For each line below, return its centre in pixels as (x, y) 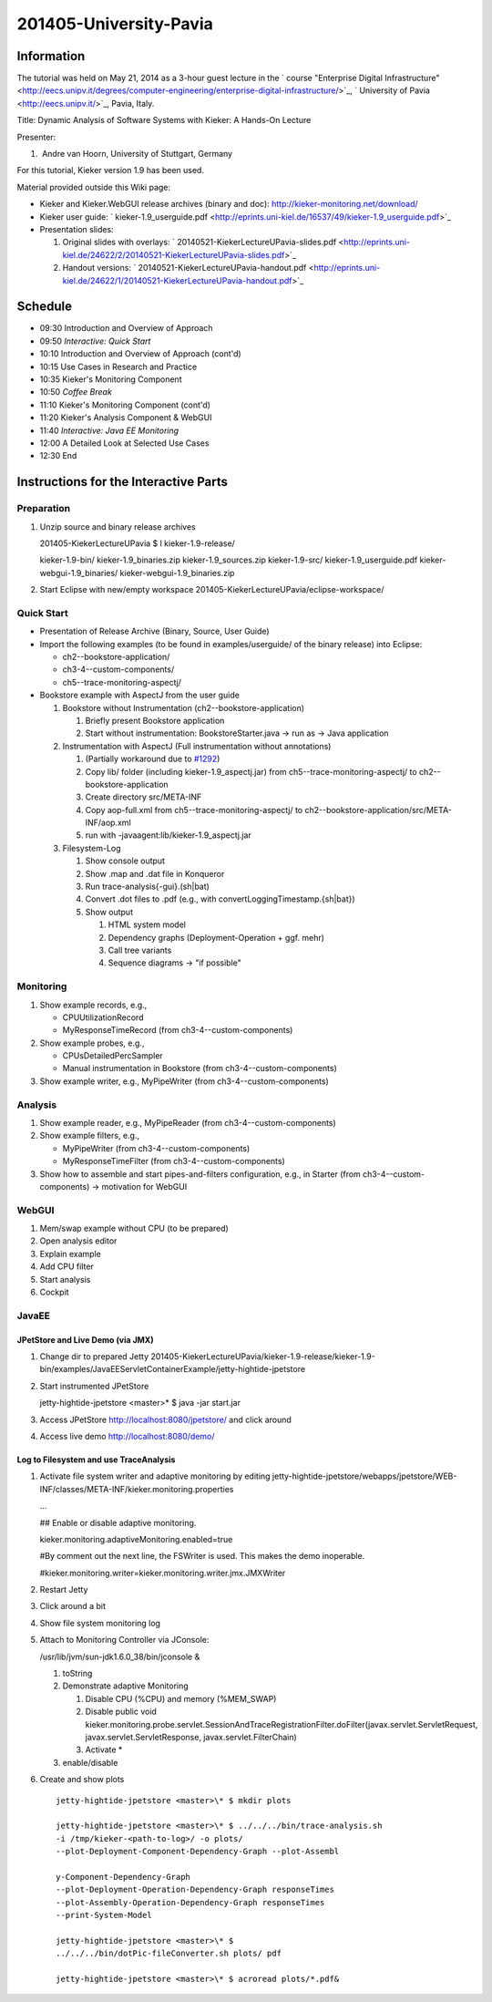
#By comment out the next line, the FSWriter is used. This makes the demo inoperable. (202, 1556)
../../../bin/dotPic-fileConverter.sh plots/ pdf (169, 1954)
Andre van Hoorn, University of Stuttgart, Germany (137, 154)
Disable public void (121, 1712)
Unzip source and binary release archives (118, 526)
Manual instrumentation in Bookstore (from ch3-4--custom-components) (200, 1068)
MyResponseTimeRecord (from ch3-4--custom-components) (178, 1030)
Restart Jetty (64, 1590)
